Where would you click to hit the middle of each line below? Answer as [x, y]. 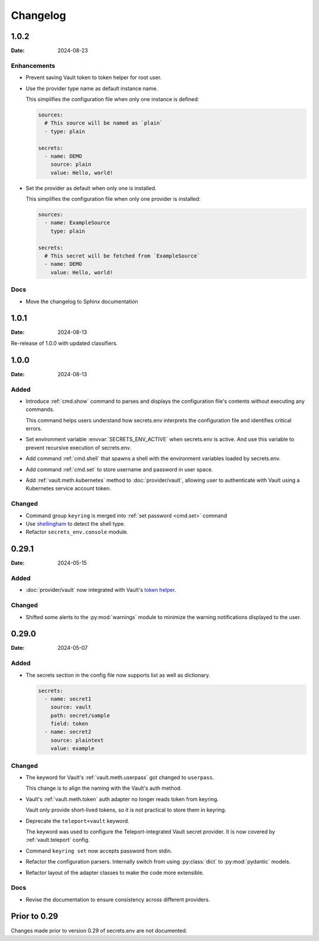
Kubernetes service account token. [69, 489]
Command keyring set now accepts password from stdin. [99, 851]
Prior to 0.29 [35, 916]
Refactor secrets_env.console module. [77, 532]
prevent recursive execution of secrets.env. [79, 447]
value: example [72, 748]
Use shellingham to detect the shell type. [75, 523]
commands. [40, 409]
